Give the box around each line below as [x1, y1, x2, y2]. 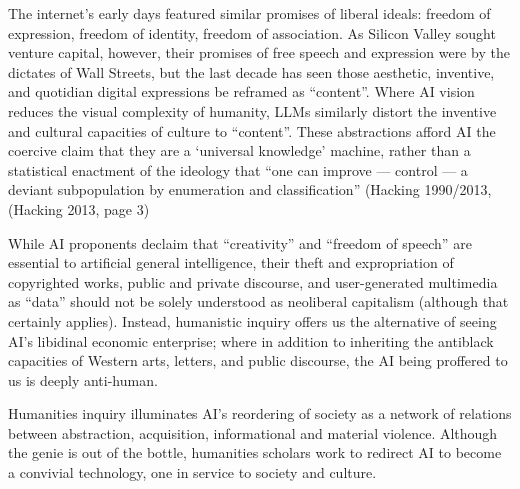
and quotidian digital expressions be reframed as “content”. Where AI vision [8, 81, 475, 102]
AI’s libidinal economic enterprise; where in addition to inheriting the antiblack [8, 330, 494, 351]
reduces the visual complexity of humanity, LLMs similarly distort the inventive [8, 100, 497, 121]
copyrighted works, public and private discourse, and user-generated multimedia [8, 271, 498, 292]
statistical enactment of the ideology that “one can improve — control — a [8, 159, 468, 180]
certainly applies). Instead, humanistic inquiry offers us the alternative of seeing [8, 310, 497, 331]
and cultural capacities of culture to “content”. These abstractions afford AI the [8, 120, 496, 141]
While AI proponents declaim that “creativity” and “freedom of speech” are [8, 232, 472, 253]
